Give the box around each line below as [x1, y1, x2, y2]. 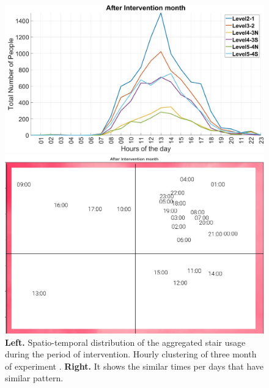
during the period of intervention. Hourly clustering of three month [5, 348, 257, 360]
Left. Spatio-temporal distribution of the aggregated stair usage [5, 335, 246, 348]
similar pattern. [5, 371, 64, 384]
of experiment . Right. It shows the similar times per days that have [5, 359, 264, 372]
